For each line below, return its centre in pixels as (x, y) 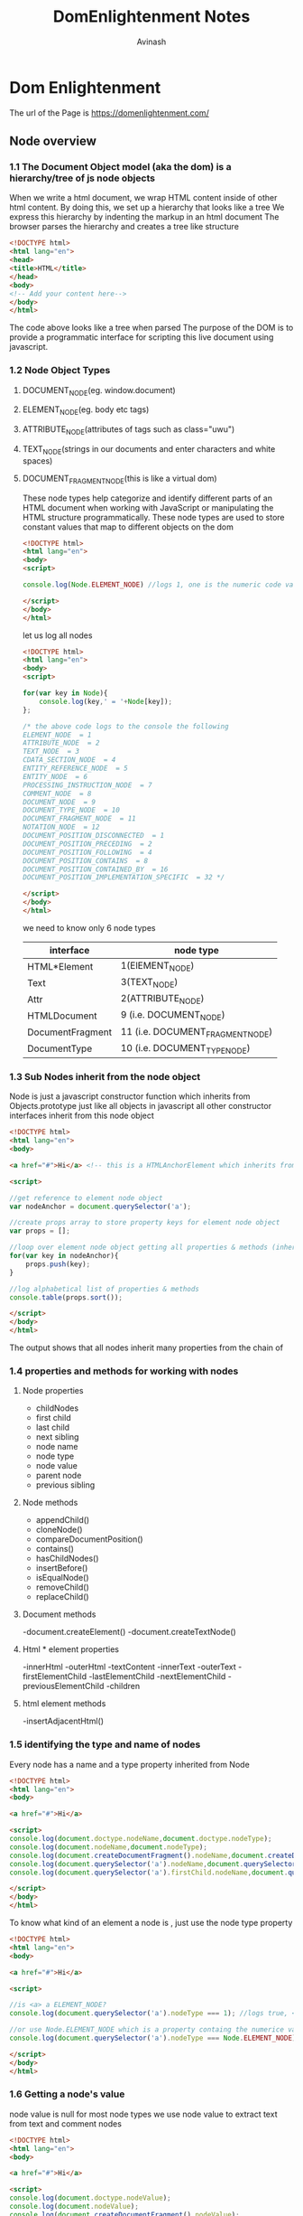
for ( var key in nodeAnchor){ (64, 1256)
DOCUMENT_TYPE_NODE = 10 (71, 811)
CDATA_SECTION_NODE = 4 (69, 760)
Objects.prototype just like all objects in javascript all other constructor (141, 1106)
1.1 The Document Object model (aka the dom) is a (120, 167)
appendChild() (63, 1520)
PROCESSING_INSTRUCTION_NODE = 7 (87, 785)
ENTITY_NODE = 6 (55, 776)
